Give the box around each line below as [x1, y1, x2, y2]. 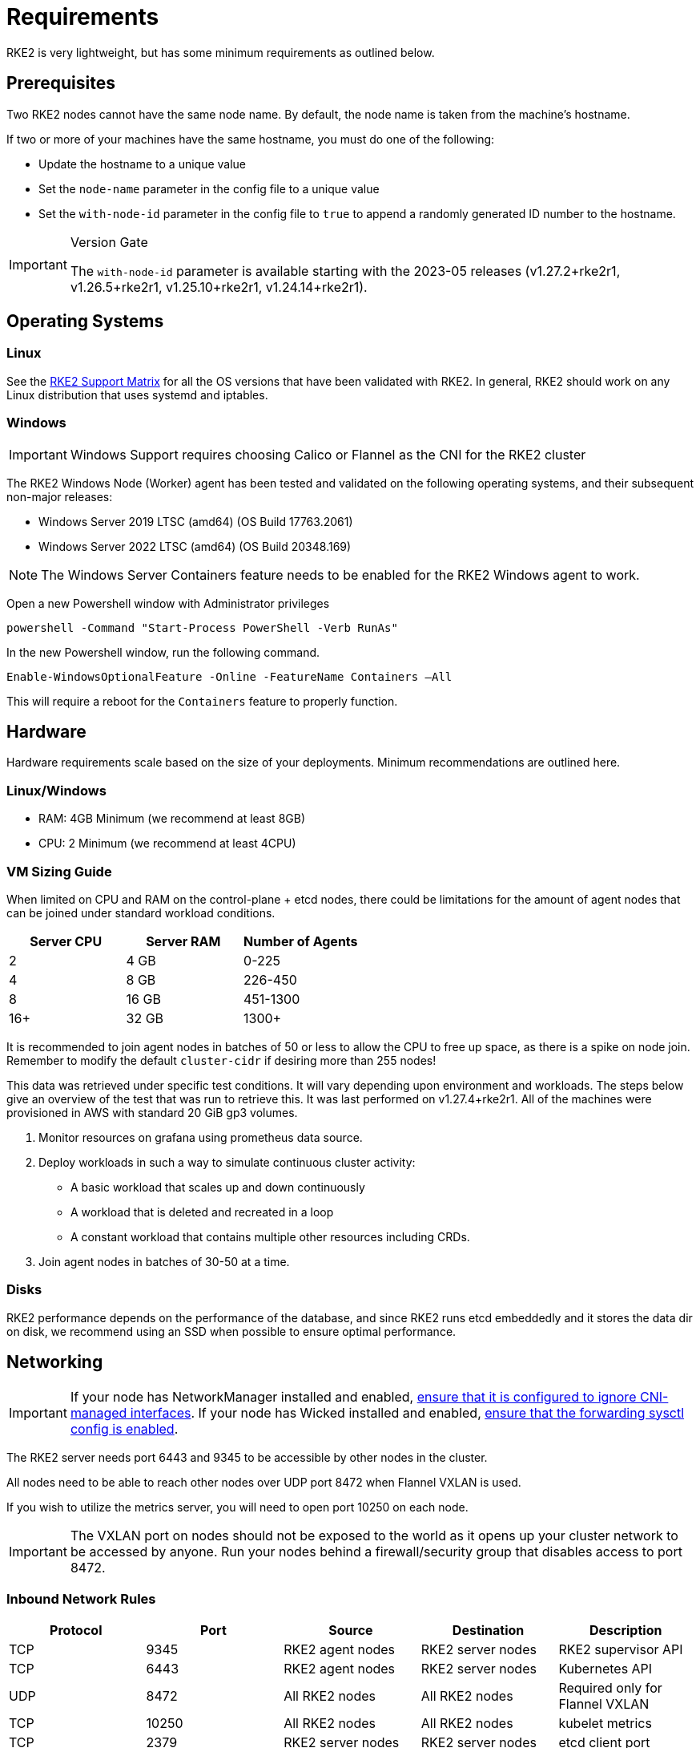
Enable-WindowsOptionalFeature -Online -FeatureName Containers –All [6, 670, 453, 683]
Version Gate [70, 233, 148, 250]
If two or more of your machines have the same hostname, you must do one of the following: [6, 132, 495, 146]
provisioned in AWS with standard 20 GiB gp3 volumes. [6, 1105, 298, 1119]
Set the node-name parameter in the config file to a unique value [38, 181, 380, 196]
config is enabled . [70, 1420, 179, 1437]
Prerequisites [6, 73, 115, 94]
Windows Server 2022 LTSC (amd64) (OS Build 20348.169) [38, 539, 352, 553]
